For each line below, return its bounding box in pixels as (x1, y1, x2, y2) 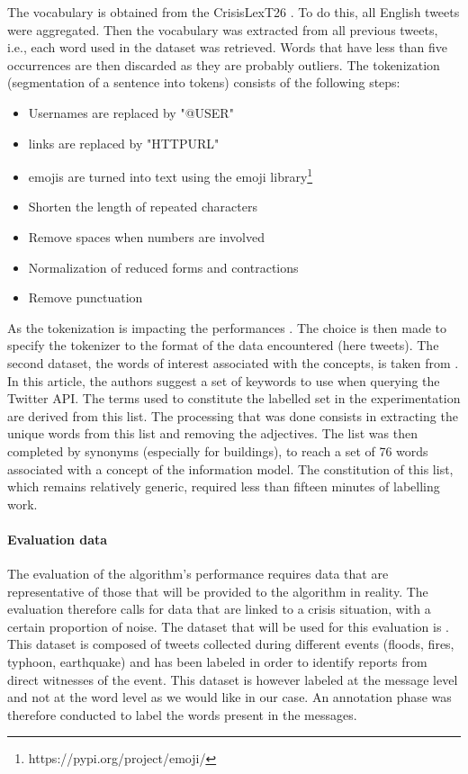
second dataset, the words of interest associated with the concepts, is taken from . (7, 353, 459, 372)
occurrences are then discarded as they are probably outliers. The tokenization (7, 55, 440, 74)
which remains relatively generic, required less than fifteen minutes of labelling (7, 477, 440, 496)
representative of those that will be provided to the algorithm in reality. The (7, 581, 428, 600)
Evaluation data (7, 529, 108, 548)
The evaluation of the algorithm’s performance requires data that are (7, 564, 389, 583)
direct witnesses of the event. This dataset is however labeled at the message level (7, 670, 458, 688)
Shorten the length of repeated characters (28, 197, 257, 216)
